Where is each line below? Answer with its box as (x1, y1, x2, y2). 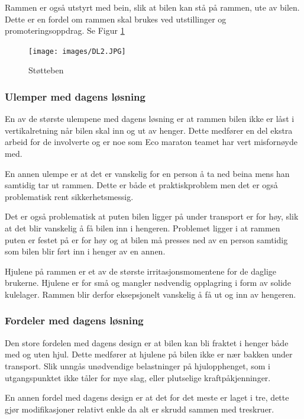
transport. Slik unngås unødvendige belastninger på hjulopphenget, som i (5, 359, 270, 372)
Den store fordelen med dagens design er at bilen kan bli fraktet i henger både (5, 336, 289, 349)
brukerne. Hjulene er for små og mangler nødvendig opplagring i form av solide (5, 276, 291, 289)
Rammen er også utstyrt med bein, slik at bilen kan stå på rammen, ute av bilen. (5, 1, 300, 13)
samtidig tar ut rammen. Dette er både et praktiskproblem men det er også (5, 179, 278, 191)
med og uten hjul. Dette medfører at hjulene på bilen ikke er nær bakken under (5, 348, 293, 360)
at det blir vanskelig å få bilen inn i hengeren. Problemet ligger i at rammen (5, 222, 280, 234)
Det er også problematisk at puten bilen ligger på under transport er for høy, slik (5, 210, 299, 223)
